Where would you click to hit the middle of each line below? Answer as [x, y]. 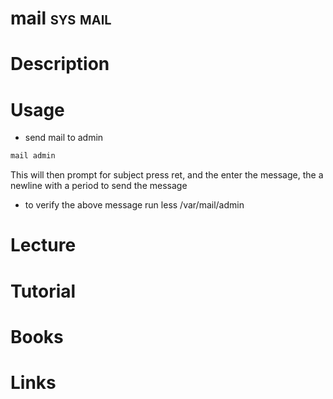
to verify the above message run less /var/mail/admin [134, 205]
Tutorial [43, 291]
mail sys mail [61, 18]
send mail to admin [64, 138]
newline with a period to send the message [99, 186]
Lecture [43, 245]
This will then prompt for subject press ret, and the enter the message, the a [167, 175]
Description [60, 64]
